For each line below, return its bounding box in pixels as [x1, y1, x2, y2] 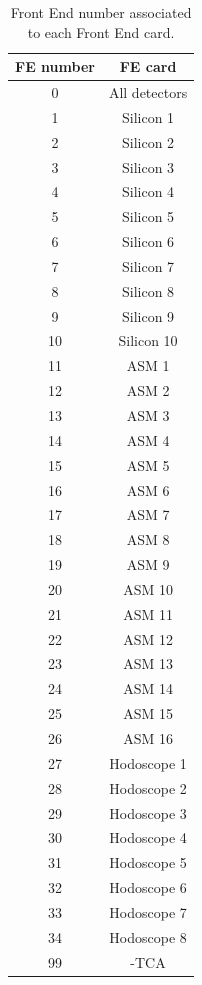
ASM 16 [123, 727, 173, 748]
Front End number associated [10, 2, 192, 22]
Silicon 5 [121, 206, 175, 227]
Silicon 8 [121, 280, 175, 301]
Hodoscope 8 [109, 926, 187, 947]
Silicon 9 [121, 305, 175, 326]
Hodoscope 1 [109, 752, 187, 773]
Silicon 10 [118, 330, 178, 351]
